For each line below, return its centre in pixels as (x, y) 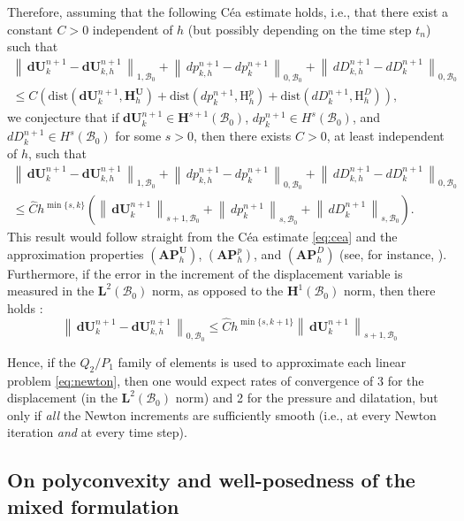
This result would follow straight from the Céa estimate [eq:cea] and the (202, 237)
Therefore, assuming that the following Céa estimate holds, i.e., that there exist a (228, 11)
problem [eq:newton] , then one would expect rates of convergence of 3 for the (216, 380)
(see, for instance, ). (393, 253)
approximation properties (76, 253)
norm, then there (389, 291)
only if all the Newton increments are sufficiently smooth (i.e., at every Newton (222, 414)
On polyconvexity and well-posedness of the (211, 480)
